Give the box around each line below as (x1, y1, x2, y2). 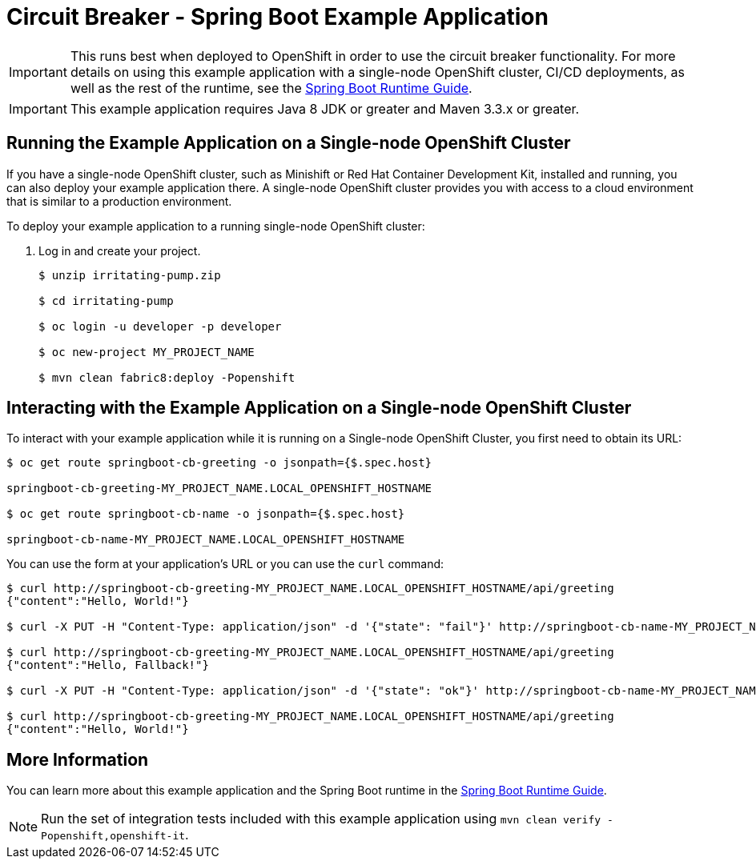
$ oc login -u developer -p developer (38, 319, 282, 333)
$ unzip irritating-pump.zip (38, 268, 221, 282)
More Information (6, 749, 149, 770)
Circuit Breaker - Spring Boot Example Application (6, 3, 549, 30)
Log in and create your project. (38, 243, 201, 258)
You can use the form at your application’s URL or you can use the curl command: (6, 557, 444, 571)
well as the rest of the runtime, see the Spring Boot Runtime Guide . (70, 79, 472, 96)
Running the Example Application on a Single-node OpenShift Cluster (6, 133, 571, 154)
